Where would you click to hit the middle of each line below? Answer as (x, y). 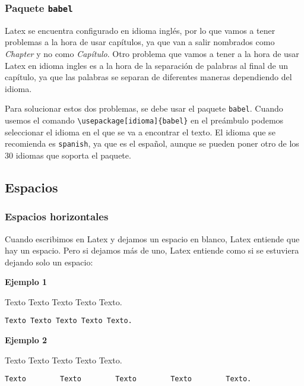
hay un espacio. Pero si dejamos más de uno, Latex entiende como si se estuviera (152, 250)
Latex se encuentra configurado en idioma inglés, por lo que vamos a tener (140, 30)
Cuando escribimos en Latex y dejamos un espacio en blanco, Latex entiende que (152, 238)
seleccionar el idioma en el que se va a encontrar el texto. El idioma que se (140, 132)
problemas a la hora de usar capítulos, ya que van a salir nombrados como (140, 42)
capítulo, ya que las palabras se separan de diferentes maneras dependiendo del (148, 77)
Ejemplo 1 (26, 282)
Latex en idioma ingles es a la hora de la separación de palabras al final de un (146, 65)
